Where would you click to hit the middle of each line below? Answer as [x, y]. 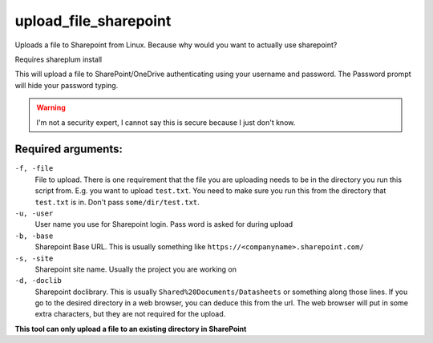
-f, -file [34, 169]
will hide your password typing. [67, 85]
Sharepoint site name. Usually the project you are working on [136, 269]
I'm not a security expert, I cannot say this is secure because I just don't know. [166, 122]
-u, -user [34, 213]
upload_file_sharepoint [93, 21]
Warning [51, 107]
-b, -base [34, 236]
